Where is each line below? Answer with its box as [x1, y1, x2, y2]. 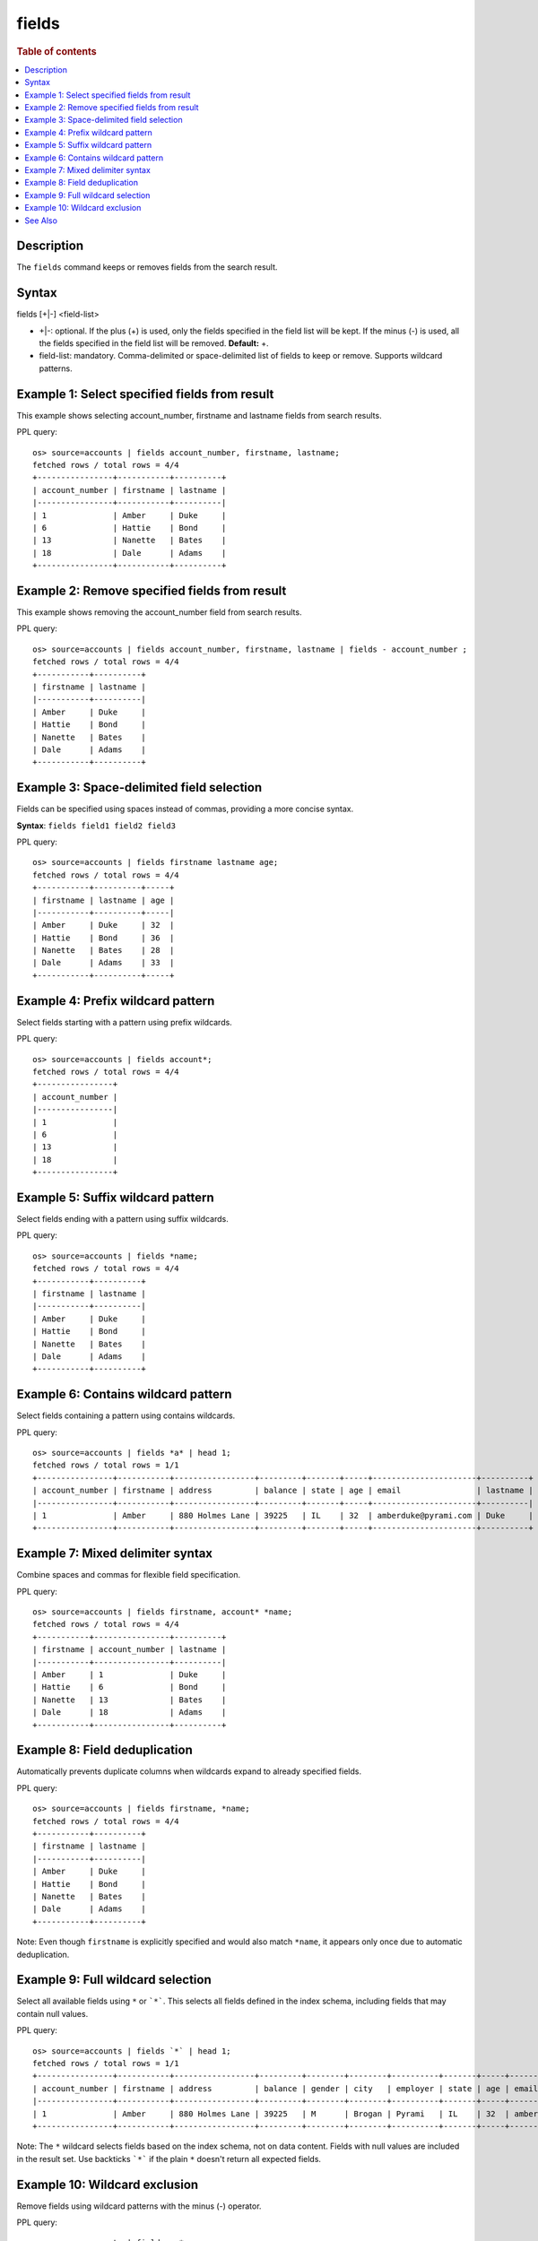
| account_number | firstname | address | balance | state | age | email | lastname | [32, 1485, 534, 1496]
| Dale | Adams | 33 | [32, 957, 175, 968]
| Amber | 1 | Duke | [32, 1669, 227, 1680]
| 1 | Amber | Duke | [32, 510, 227, 520]
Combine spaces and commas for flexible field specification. [16, 1570, 241, 1580]
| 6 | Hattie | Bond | [32, 523, 227, 532]
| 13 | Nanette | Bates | [32, 535, 227, 546]
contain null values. [16, 2008, 89, 2019]
